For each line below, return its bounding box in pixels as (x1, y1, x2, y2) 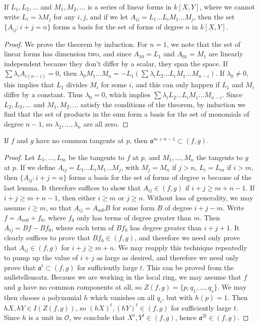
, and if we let (86, 11, 128, 21)
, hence (175, 312, 197, 323)
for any (53, 11, 75, 21)
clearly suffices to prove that (4, 232, 90, 243)
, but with (162, 292, 193, 302)
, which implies (105, 89, 151, 100)
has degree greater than (130, 222, 202, 232)
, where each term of (51, 222, 114, 232)
